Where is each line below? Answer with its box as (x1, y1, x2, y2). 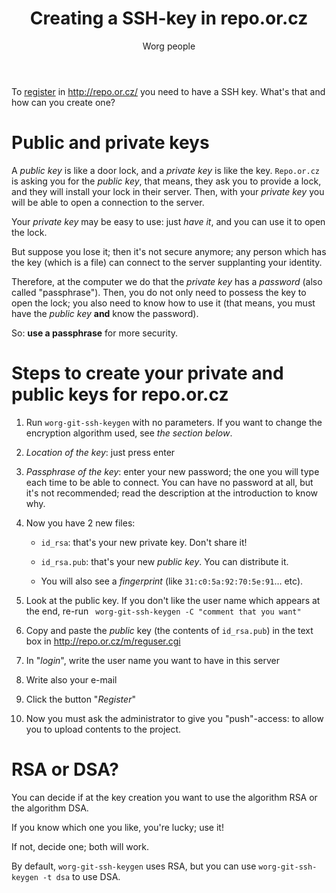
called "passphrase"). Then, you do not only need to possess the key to (11, 286, 307, 298)
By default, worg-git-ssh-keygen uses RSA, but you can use (11, 860, 257, 872)
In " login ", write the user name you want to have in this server (25, 654, 280, 666)
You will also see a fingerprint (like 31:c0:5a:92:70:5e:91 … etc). (40, 575, 304, 587)
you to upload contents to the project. (25, 723, 182, 735)
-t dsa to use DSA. (42, 870, 121, 882)
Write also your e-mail (25, 673, 118, 686)
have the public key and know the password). (11, 307, 199, 319)
